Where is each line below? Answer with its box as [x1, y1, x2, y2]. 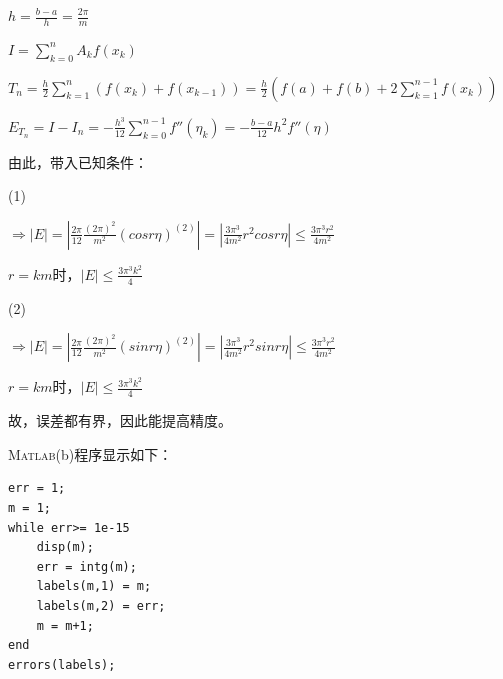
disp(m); [36, 540, 94, 555]
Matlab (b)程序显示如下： [8, 443, 173, 464]
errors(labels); [8, 657, 116, 672]
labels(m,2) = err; [36, 599, 166, 614]
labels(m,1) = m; [36, 579, 152, 594]
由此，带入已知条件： [8, 151, 148, 172]
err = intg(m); [36, 559, 137, 574]
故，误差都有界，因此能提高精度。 [8, 410, 232, 431]
